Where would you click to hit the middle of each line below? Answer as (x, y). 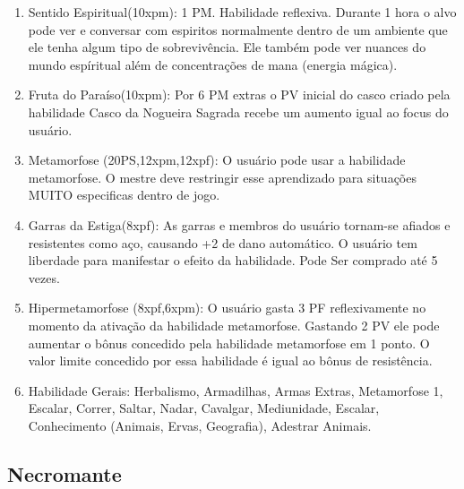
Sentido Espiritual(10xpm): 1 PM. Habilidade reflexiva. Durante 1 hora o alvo (242, 12)
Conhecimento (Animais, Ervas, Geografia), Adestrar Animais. (200, 425)
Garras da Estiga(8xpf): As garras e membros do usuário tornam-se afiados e (239, 224)
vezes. (44, 277)
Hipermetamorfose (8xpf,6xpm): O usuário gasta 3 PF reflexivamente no (227, 308)
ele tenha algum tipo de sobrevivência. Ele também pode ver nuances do (227, 47)
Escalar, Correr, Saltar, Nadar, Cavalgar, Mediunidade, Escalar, (204, 408)
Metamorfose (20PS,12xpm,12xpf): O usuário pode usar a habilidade (217, 160)
